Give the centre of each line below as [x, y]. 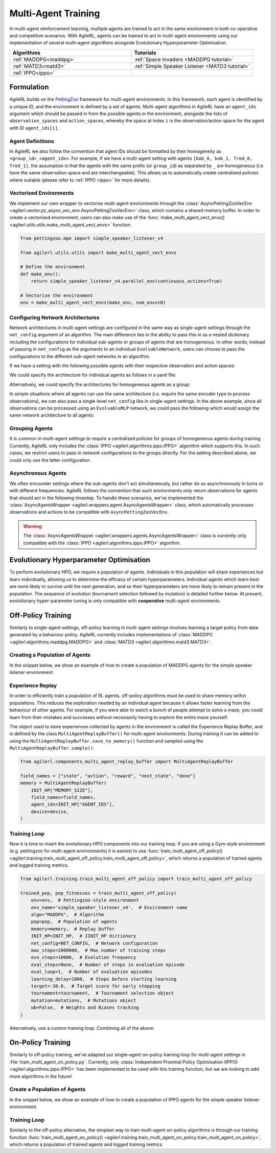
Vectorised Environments [42, 193]
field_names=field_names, [63, 798]
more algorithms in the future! [41, 1076]
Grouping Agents [31, 428]
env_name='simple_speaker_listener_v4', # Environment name [109, 907]
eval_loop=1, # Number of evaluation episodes [92, 972]
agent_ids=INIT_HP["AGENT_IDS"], [73, 804]
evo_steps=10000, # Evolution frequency [84, 958]
